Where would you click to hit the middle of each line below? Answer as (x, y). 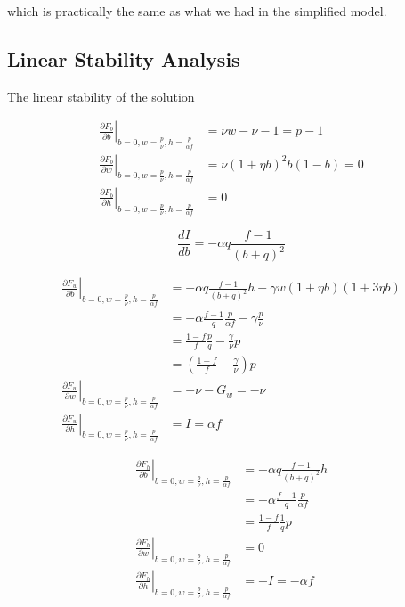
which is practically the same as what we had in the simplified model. (197, 11)
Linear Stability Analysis (124, 58)
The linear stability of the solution (101, 96)
